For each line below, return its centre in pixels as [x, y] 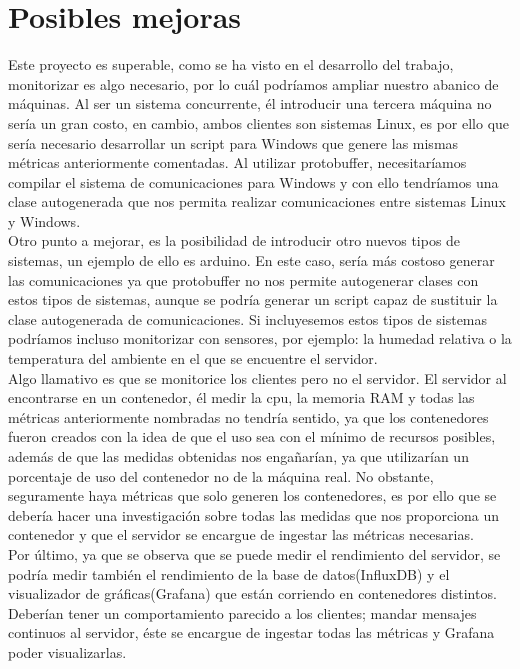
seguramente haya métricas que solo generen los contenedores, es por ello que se [252, 495]
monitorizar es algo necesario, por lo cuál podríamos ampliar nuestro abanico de [253, 83]
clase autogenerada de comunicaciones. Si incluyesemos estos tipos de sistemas [248, 318]
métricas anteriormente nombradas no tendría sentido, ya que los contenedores [248, 416]
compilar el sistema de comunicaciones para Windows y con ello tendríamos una [253, 181]
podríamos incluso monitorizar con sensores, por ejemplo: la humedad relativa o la [260, 338]
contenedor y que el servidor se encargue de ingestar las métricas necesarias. [241, 534]
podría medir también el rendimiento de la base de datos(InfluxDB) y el [229, 573]
